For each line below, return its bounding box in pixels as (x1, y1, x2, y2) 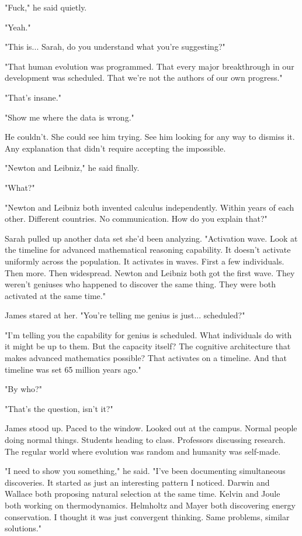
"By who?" (5, 383, 42, 395)
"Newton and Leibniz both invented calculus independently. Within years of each (5, 201, 294, 213)
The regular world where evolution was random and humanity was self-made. (5, 445, 281, 457)
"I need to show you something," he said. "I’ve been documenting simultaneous (5, 465, 286, 477)
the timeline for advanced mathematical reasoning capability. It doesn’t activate (5, 243, 291, 256)
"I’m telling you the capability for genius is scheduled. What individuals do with (5, 328, 292, 341)
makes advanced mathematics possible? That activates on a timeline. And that (5, 352, 287, 364)
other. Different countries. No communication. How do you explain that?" (5, 212, 268, 225)
